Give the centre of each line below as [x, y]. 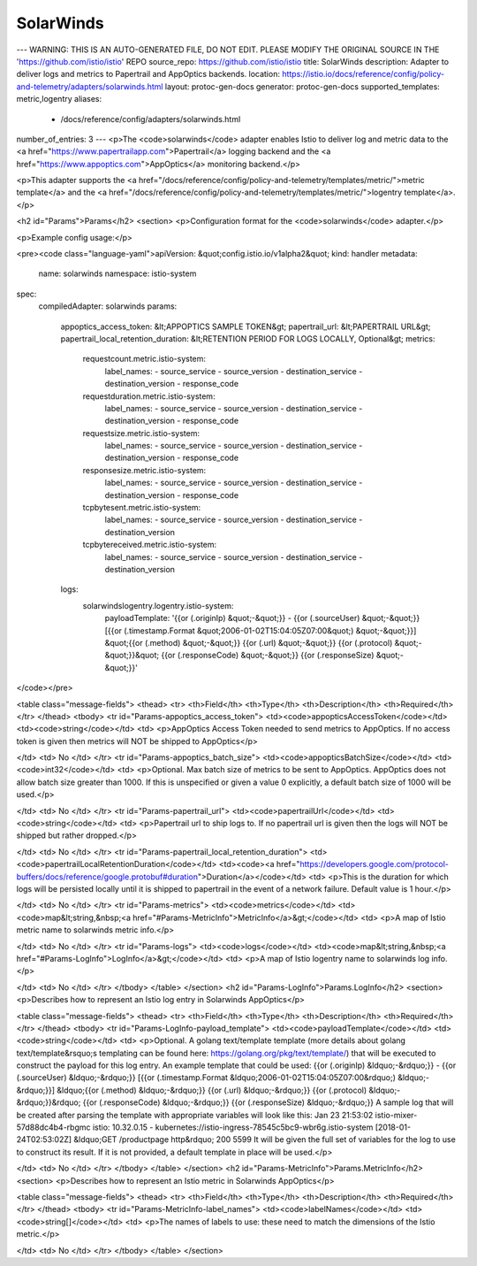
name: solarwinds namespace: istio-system [117, 273]
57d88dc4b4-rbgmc [53, 1127]
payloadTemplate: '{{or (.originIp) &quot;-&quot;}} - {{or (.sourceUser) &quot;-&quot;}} [262, 618]
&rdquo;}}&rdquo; [49, 1102]
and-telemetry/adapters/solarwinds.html [90, 86]
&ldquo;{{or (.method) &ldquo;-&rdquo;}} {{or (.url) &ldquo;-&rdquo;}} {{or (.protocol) [212, 1090]
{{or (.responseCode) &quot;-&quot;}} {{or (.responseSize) [268, 656]
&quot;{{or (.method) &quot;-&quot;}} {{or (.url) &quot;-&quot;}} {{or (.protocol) [249, 642]
